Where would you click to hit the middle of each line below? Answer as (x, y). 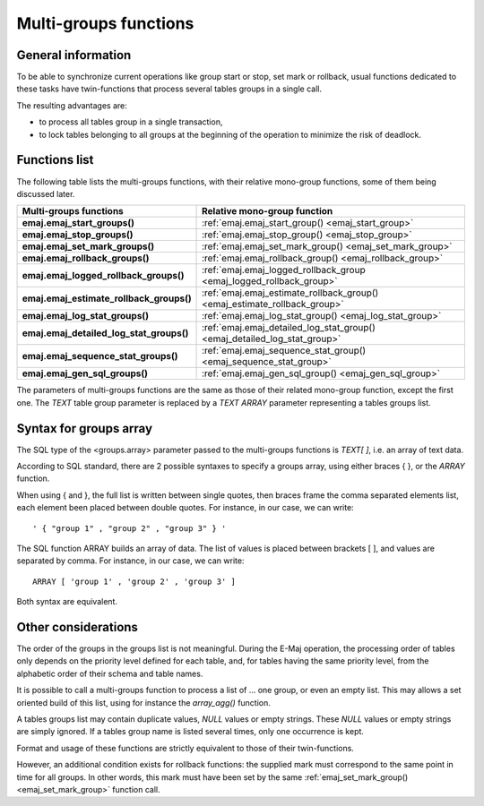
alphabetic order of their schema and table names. (110, 673)
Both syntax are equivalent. (67, 602)
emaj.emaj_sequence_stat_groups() (100, 356)
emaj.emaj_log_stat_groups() (86, 316)
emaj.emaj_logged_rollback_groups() (103, 276)
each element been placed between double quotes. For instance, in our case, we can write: (185, 508)
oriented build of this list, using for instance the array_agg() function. (143, 702)
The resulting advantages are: (72, 105)
